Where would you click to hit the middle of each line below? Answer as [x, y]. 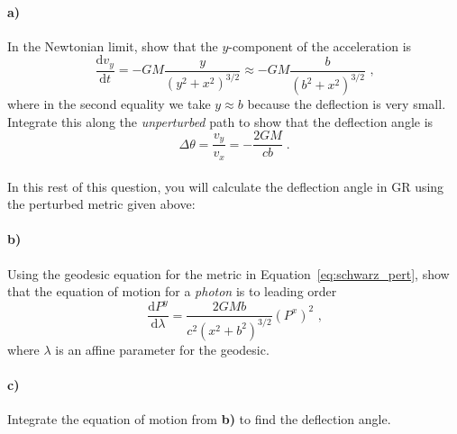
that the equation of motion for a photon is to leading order [172, 291]
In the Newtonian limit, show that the [113, 45]
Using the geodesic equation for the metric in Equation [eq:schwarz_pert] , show [228, 273]
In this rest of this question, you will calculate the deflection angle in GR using [226, 186]
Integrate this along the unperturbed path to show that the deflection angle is [220, 121]
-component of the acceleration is [320, 45]
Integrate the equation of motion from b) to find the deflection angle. [199, 418]
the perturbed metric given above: [101, 204]
